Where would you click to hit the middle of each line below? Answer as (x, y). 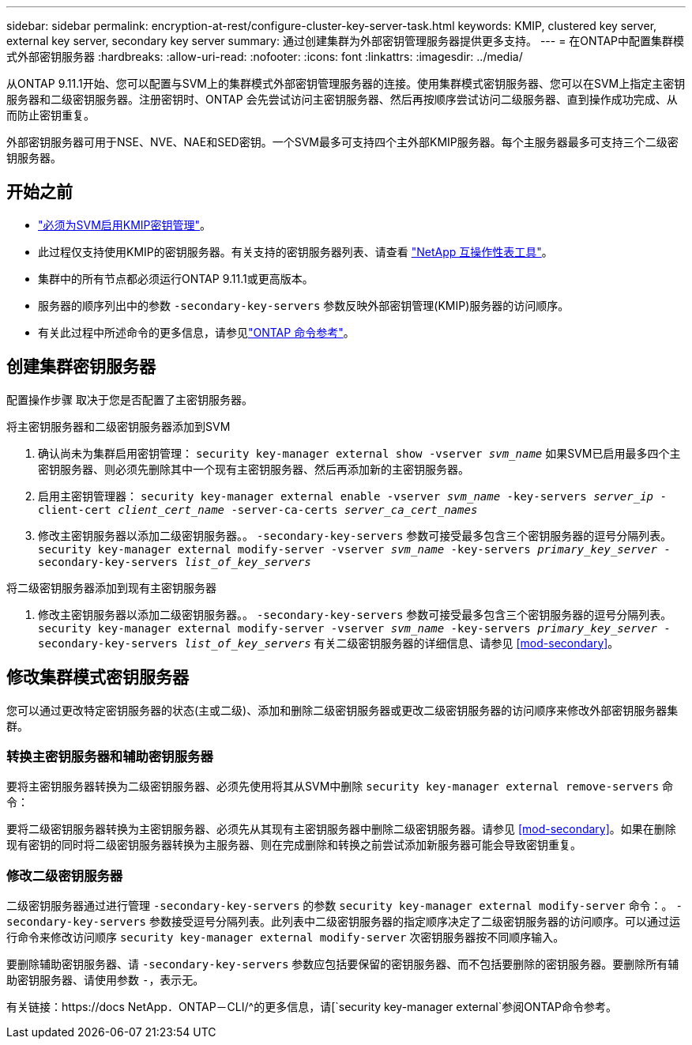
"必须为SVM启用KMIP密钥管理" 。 (125, 224)
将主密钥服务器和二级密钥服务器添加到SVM (118, 426)
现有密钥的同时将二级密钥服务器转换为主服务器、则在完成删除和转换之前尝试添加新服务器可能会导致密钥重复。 (294, 845)
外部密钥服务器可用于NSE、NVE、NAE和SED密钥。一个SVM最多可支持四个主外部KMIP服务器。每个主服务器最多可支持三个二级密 (342, 142)
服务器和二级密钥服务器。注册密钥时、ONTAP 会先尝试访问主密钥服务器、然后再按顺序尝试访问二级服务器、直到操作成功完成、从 (342, 99)
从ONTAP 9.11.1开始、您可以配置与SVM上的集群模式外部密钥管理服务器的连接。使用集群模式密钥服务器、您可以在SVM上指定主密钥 (346, 83)
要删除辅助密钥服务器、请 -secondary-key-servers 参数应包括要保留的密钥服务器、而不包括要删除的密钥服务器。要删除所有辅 (343, 964)
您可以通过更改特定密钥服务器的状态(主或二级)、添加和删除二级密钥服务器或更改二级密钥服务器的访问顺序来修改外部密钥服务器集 (342, 710)
